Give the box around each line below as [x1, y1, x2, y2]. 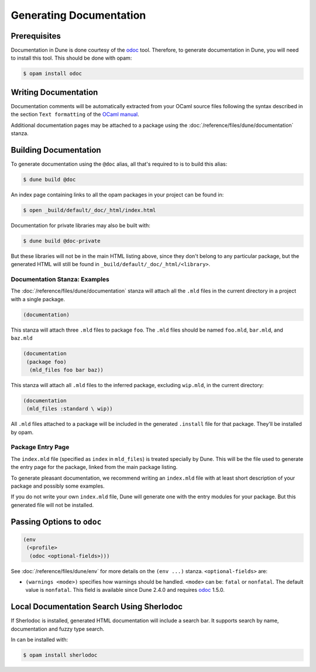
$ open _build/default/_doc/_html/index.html [23, 206, 156, 213]
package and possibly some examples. [11, 483, 105, 490]
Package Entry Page [11, 443, 70, 452]
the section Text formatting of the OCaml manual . [11, 111, 140, 118]
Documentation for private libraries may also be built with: [11, 222, 150, 229]
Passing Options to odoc [11, 516, 102, 526]
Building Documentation [11, 145, 102, 155]
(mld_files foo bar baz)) [29, 366, 104, 373]
